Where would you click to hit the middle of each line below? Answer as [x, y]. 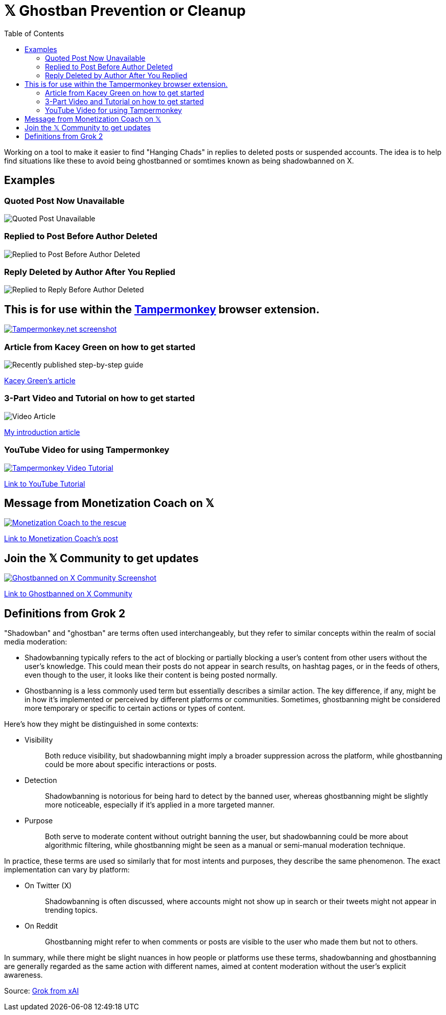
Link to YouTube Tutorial [45, 483]
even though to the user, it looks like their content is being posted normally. [151, 675]
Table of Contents [34, 33]
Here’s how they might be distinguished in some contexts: [101, 724]
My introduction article [42, 432]
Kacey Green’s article [40, 381]
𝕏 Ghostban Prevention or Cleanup [125, 11]
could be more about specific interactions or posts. [131, 765]
